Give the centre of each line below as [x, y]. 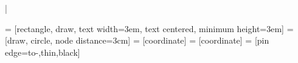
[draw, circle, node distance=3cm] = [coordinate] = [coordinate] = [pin [137, 40]
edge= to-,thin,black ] [43, 52]
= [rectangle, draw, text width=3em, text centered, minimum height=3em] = [149, 28]
